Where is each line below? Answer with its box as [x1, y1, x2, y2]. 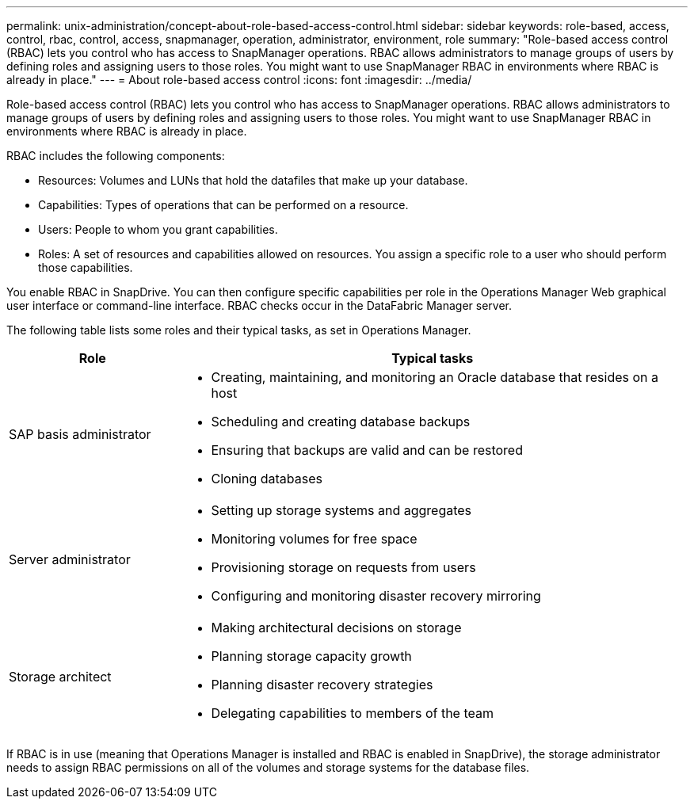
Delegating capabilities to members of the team [211, 705, 494, 721]
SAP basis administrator [9, 426, 151, 442]
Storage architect [9, 669, 112, 685]
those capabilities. [38, 261, 133, 274]
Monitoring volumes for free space [211, 531, 418, 547]
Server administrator [9, 551, 131, 567]
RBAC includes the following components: [6, 149, 225, 162]
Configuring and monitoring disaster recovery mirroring [211, 588, 541, 604]
